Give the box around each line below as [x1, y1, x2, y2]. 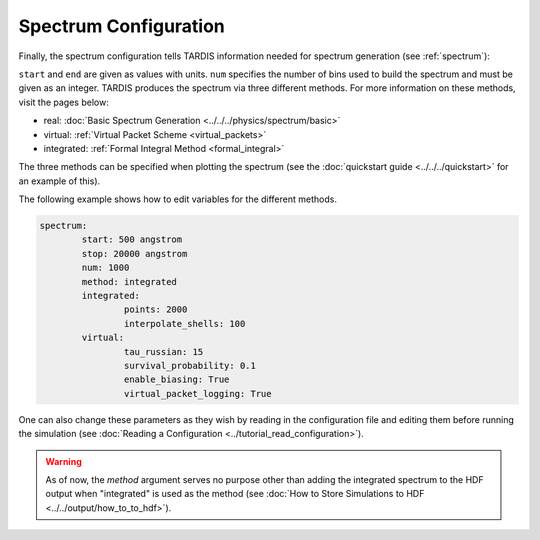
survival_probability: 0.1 [123, 360, 257, 371]
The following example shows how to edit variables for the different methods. [18, 193, 337, 205]
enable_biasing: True [123, 374, 230, 385]
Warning [45, 455, 82, 467]
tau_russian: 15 [123, 346, 204, 357]
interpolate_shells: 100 [123, 318, 246, 329]
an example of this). [18, 175, 101, 187]
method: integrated [81, 276, 177, 287]
